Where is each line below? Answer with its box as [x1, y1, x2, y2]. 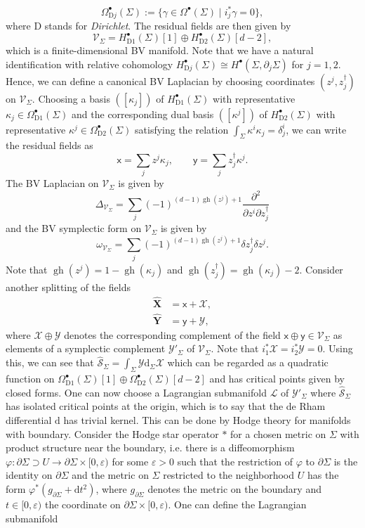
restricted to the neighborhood [163, 468, 295, 482]
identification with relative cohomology [6, 56, 173, 71]
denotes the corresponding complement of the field [64, 327, 281, 342]
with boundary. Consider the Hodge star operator [6, 426, 219, 441]
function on [6, 371, 55, 386]
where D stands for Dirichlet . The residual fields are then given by [6, 18, 291, 32]
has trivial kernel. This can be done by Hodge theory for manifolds [63, 413, 351, 427]
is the [333, 453, 358, 468]
